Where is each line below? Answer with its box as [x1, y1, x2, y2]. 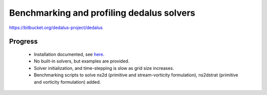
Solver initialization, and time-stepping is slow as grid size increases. [34, 65, 174, 71]
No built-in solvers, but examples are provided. [34, 58, 130, 64]
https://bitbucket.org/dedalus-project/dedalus [9, 25, 103, 31]
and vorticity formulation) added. [34, 79, 101, 85]
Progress [9, 37, 38, 46]
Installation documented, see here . [34, 51, 105, 57]
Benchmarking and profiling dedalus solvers [9, 7, 195, 18]
